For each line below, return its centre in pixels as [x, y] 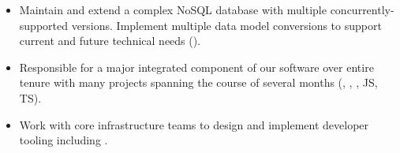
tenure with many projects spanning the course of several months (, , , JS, [198, 82]
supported [43, 25]
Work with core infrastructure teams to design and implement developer [194, 124]
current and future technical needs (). [110, 41]
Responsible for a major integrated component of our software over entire [196, 67]
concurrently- [362, 9]
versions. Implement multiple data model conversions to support [226, 25]
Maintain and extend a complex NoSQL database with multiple [173, 9]
